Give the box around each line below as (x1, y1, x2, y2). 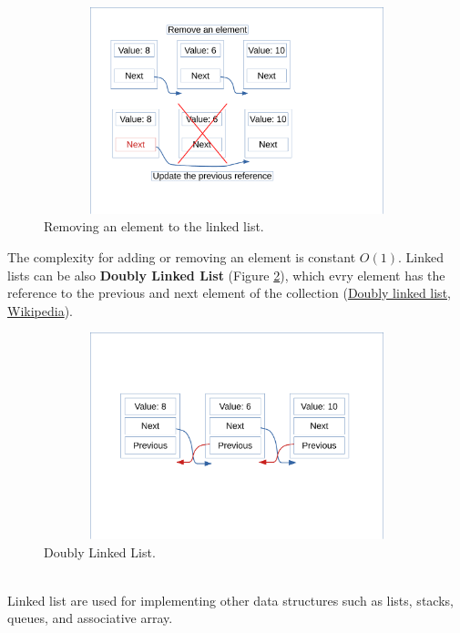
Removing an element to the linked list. (44, 217, 264, 236)
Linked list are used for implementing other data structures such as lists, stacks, (7, 590, 454, 609)
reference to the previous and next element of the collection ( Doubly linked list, (7, 283, 451, 302)
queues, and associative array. (7, 608, 173, 628)
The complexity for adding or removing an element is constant (7, 247, 356, 266)
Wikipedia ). (7, 301, 73, 320)
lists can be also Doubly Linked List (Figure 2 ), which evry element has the (7, 265, 445, 284)
